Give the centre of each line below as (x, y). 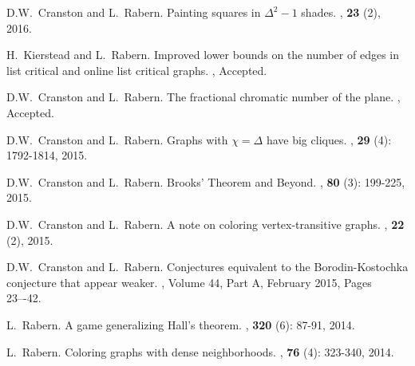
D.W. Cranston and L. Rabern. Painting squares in (134, 12)
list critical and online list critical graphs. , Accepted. (137, 70)
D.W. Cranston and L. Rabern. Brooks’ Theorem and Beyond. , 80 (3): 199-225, (206, 181)
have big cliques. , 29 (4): (329, 139)
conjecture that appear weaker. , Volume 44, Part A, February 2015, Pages (189, 282)
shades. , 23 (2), (341, 12)
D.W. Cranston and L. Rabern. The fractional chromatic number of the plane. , (204, 97)
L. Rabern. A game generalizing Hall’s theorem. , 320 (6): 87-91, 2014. (181, 324)
